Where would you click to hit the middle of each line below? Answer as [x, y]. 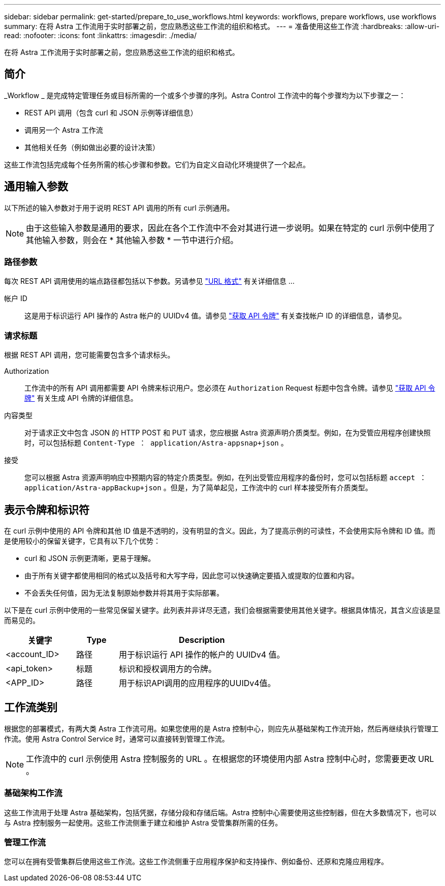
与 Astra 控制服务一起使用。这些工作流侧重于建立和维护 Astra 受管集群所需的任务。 [143, 822]
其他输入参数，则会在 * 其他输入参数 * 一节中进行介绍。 [132, 240]
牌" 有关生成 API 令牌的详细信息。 [81, 398]
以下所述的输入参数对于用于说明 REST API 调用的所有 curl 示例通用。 [119, 208]
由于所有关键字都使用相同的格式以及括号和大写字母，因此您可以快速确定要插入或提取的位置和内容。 [192, 576]
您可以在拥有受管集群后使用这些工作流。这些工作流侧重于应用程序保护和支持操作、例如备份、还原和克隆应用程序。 [196, 862]
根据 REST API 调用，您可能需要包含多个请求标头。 [89, 355]
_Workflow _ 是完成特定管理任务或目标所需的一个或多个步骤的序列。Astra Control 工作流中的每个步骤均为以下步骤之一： [205, 95]
